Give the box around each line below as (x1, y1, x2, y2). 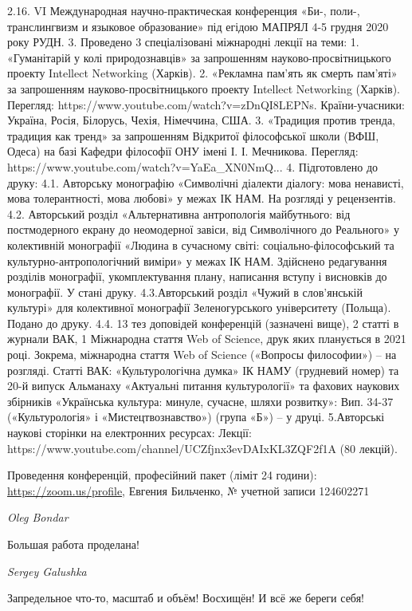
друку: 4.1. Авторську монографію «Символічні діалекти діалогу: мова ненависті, (7, 174, 404, 191)
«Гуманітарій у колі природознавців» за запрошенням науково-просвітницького (7, 49, 391, 65)
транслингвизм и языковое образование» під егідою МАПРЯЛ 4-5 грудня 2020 (7, 18, 389, 34)
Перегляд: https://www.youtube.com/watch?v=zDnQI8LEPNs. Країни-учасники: (7, 96, 405, 112)
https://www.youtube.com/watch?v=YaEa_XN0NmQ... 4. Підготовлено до (7, 158, 379, 175)
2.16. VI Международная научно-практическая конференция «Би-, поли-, (7, 2, 360, 18)
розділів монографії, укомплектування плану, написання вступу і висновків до (7, 268, 387, 285)
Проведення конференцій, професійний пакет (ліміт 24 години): (7, 467, 317, 483)
